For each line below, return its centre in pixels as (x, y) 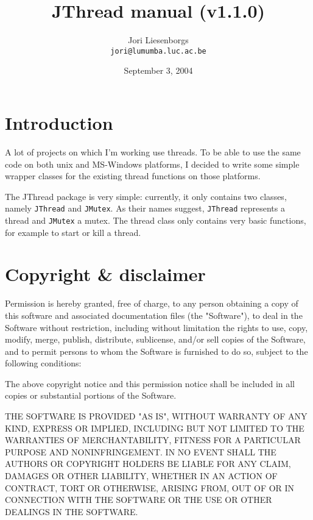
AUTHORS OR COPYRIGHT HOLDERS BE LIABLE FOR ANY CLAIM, (148, 464)
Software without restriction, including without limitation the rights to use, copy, (156, 327)
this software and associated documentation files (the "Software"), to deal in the (154, 315)
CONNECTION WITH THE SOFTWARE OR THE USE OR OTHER (139, 500)
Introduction (59, 122)
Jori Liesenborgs (158, 40)
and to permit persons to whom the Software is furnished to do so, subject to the (156, 351)
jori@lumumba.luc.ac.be (158, 51)
